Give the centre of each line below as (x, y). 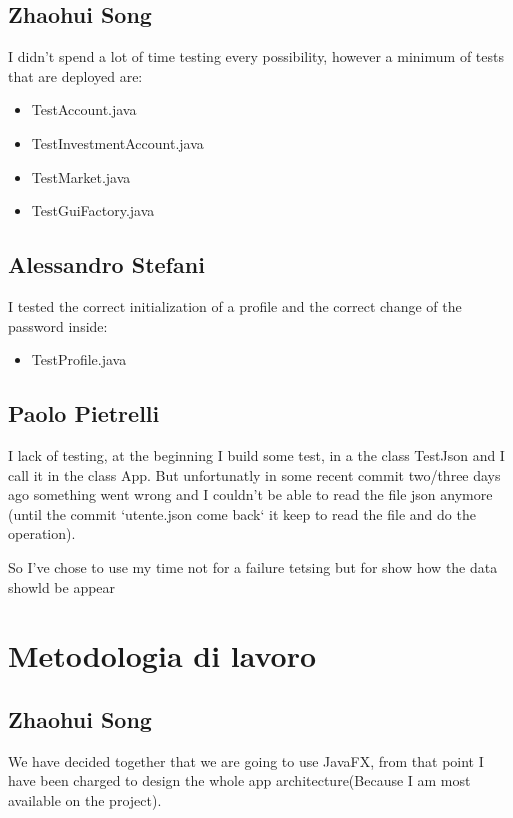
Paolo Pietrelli (84, 413)
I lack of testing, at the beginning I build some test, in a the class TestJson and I (256, 454)
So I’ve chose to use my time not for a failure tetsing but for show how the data (253, 566)
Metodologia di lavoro (162, 655)
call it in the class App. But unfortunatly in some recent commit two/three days (254, 474)
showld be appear (62, 586)
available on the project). (85, 799)
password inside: (58, 325)
